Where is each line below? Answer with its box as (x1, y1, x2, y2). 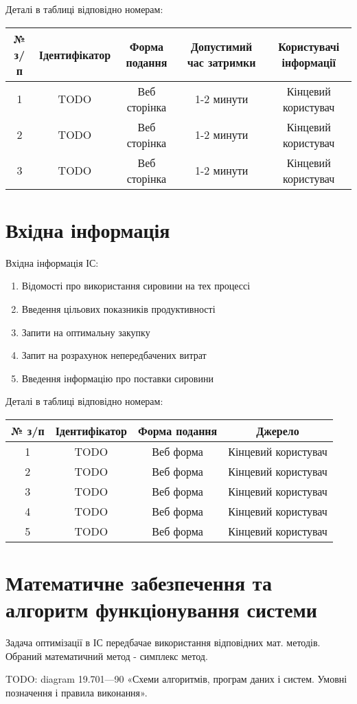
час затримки (187, 54, 256, 71)
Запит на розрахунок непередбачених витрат (21, 348, 207, 362)
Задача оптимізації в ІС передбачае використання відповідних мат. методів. (5, 635, 321, 650)
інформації (281, 54, 336, 71)
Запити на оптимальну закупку (21, 324, 150, 339)
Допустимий (190, 38, 253, 55)
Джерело (256, 422, 299, 439)
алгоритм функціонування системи (5, 595, 317, 624)
